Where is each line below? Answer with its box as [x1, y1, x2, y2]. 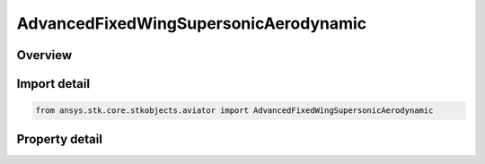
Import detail [16, 76, 90, 91]
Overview [16, 47, 73, 63]
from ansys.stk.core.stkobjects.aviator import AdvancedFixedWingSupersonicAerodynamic [35, 106, 434, 116]
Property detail [16, 131, 103, 147]
